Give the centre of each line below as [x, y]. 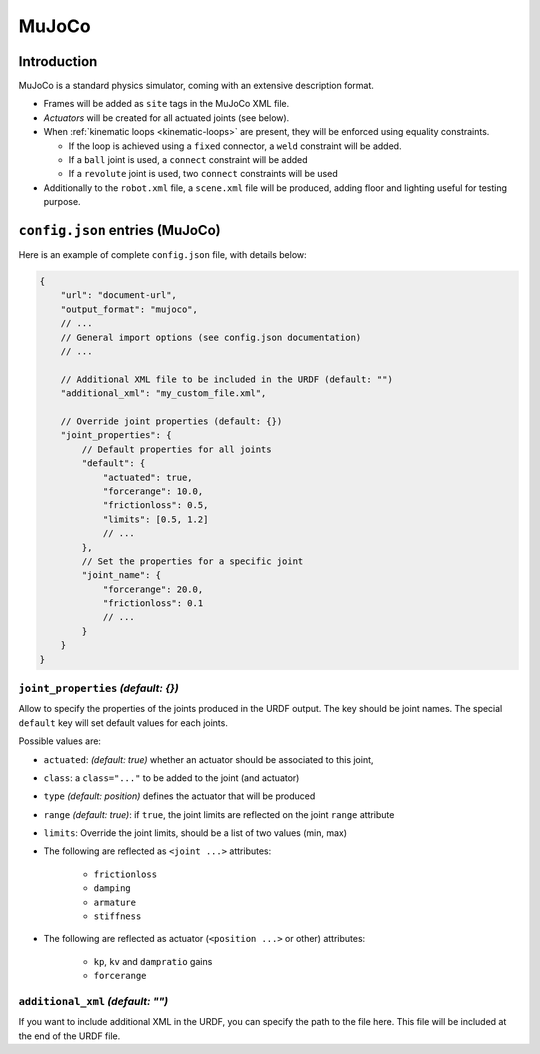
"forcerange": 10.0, [153, 491]
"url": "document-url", [118, 295]
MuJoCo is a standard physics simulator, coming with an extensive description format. [196, 86]
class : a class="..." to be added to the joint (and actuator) [171, 777]
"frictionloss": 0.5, [155, 505]
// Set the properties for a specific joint [192, 561]
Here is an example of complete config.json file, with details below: [162, 255]
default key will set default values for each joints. [123, 722]
